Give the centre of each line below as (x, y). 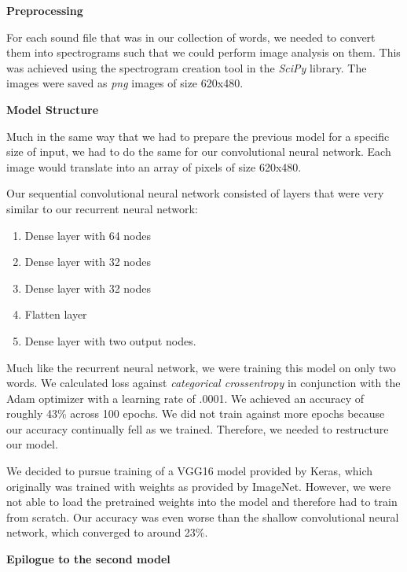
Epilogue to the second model (88, 559)
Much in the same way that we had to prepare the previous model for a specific (198, 136)
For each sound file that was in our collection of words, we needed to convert (191, 37)
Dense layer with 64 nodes (88, 235)
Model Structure (53, 109)
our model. (32, 444)
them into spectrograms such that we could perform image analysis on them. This (203, 52)
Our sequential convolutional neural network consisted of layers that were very (195, 193)
